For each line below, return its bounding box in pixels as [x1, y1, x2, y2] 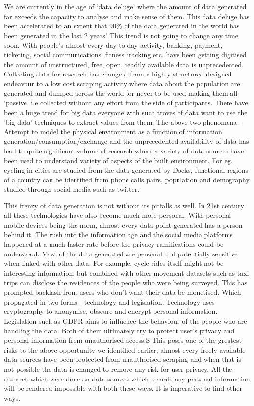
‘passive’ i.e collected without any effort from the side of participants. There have [4, 97, 248, 107]
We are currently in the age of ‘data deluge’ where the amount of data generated [4, 1, 247, 11]
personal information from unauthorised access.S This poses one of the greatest [4, 335, 242, 345]
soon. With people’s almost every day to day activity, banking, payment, [4, 40, 223, 50]
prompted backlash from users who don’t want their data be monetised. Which [4, 287, 241, 297]
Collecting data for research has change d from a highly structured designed [4, 69, 232, 79]
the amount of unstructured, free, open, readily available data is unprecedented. [4, 59, 244, 69]
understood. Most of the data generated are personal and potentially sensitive [4, 248, 238, 258]
